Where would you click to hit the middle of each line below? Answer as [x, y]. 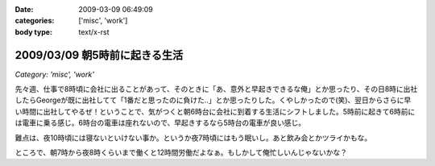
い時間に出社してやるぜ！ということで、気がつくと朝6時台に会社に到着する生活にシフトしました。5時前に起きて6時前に [215, 111]
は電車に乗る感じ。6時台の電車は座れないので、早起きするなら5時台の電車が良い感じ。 [160, 123]
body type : [33, 31]
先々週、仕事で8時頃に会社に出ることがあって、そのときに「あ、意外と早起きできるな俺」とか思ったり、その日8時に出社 [216, 89]
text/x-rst [94, 31]
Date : [24, 9]
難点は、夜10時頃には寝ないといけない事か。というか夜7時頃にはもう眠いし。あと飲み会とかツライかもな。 [193, 138]
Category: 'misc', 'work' [54, 74]
